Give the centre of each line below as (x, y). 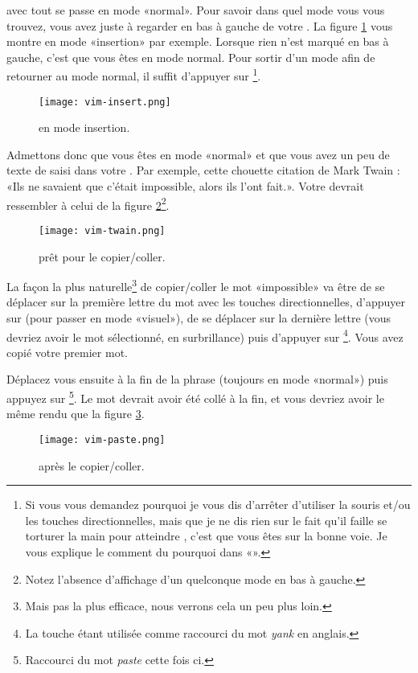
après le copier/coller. (92, 465)
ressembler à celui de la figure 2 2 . (88, 203)
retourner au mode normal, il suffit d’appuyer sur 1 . (134, 75)
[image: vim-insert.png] (105, 102)
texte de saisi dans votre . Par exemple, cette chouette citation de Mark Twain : (203, 170)
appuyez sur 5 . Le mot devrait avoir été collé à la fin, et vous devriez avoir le (195, 397)
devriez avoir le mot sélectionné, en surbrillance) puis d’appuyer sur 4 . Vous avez (205, 335)
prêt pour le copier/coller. (102, 256)
